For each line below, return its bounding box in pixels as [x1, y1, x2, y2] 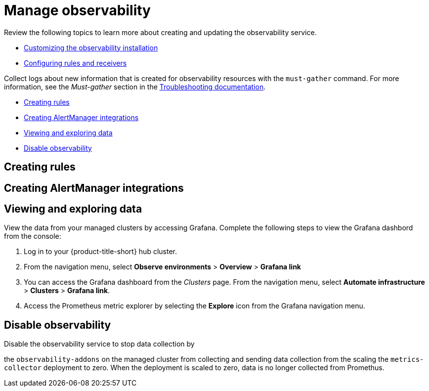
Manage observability [4, 2, 151, 19]
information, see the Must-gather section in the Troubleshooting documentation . [4, 82, 266, 91]
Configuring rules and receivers [24, 58, 127, 67]
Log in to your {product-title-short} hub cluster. [24, 247, 177, 256]
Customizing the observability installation [24, 43, 158, 52]
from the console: [4, 232, 61, 241]
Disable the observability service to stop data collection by [4, 340, 195, 348]
